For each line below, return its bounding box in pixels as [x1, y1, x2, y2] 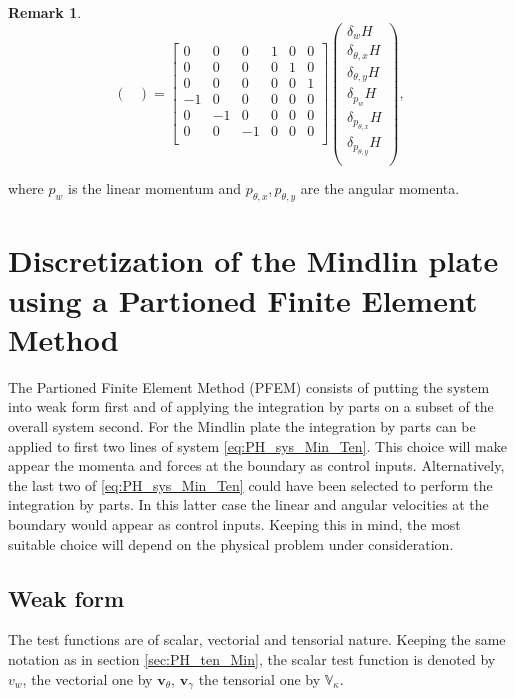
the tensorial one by [198, 668, 321, 689]
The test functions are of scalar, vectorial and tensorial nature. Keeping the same [8, 629, 506, 650]
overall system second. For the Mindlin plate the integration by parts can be [8, 415, 476, 436]
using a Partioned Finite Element [8, 279, 478, 320]
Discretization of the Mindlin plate [8, 240, 499, 281]
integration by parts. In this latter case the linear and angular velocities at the [8, 494, 489, 515]
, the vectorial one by [22, 668, 153, 689]
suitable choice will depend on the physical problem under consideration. [8, 533, 454, 554]
